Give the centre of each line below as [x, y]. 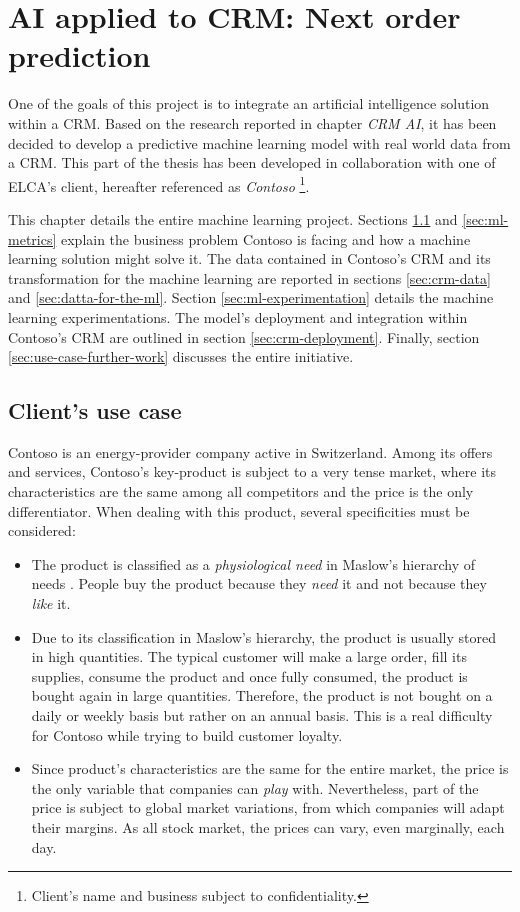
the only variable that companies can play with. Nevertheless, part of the [255, 787]
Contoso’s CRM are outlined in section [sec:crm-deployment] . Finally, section [244, 336]
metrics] [32, 238]
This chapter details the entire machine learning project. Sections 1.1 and [233, 218]
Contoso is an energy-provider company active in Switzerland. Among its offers [250, 451]
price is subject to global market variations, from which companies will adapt [268, 807]
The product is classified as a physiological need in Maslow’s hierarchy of [253, 563]
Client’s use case [95, 410]
